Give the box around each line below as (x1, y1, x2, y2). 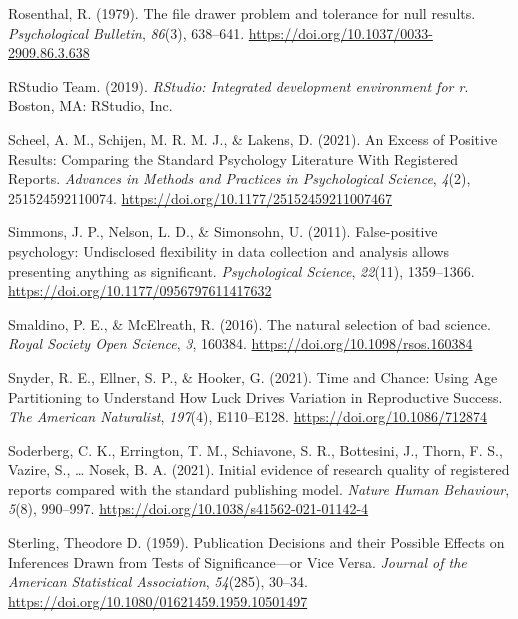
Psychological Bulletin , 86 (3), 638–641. (8, 22, 245, 43)
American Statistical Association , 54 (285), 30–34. (8, 571, 308, 592)
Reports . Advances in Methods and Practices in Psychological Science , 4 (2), (8, 168, 471, 189)
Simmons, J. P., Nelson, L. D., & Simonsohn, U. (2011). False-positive (8, 221, 438, 242)
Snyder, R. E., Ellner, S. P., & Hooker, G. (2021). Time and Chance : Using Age (8, 366, 498, 387)
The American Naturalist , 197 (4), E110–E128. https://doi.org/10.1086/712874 (8, 406, 488, 427)
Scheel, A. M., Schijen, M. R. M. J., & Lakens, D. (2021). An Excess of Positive (8, 128, 498, 149)
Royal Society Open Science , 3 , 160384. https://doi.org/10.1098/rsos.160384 (8, 333, 473, 354)
